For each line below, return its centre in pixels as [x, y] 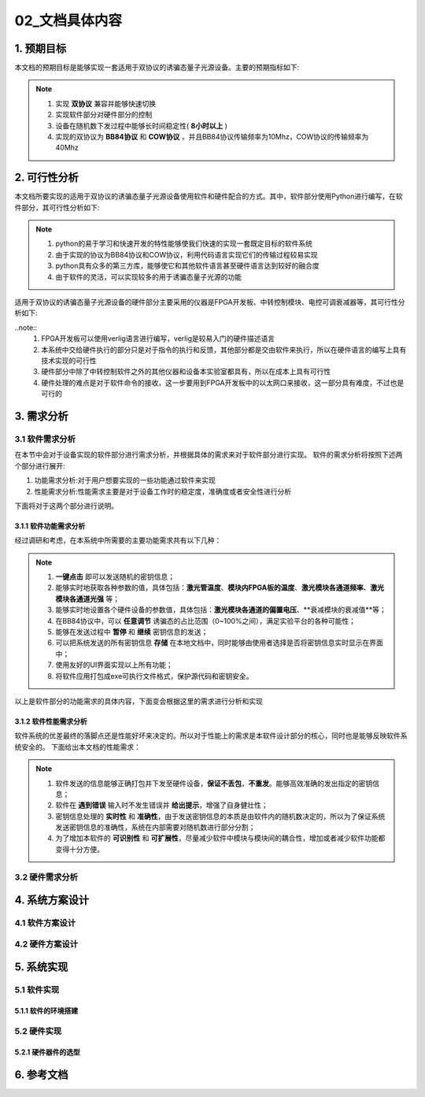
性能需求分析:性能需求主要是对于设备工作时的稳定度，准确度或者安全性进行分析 [163, 491]
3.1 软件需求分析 [45, 439]
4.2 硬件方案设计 [46, 943]
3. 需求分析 [41, 416]
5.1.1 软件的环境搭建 [46, 1011]
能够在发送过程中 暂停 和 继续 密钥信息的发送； [132, 632]
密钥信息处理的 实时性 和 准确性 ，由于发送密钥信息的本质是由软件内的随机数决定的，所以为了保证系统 [220, 816]
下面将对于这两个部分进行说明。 [66, 506]
